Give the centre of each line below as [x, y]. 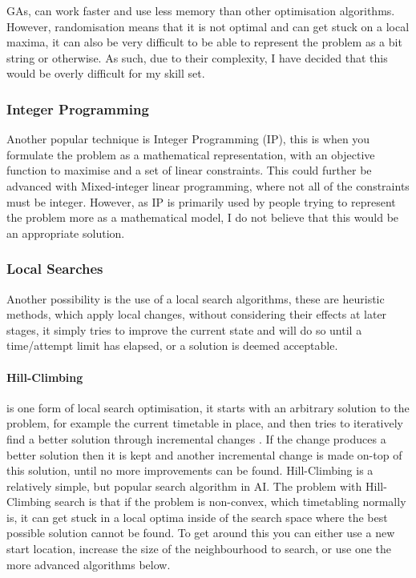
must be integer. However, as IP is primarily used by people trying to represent [201, 201]
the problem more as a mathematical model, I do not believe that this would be [203, 217]
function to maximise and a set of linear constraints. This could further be [189, 170]
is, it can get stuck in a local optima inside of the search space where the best [197, 517]
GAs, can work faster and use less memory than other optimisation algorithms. [201, 10]
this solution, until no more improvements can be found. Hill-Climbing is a [190, 470]
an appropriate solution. [66, 233]
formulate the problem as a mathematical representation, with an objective [191, 154]
